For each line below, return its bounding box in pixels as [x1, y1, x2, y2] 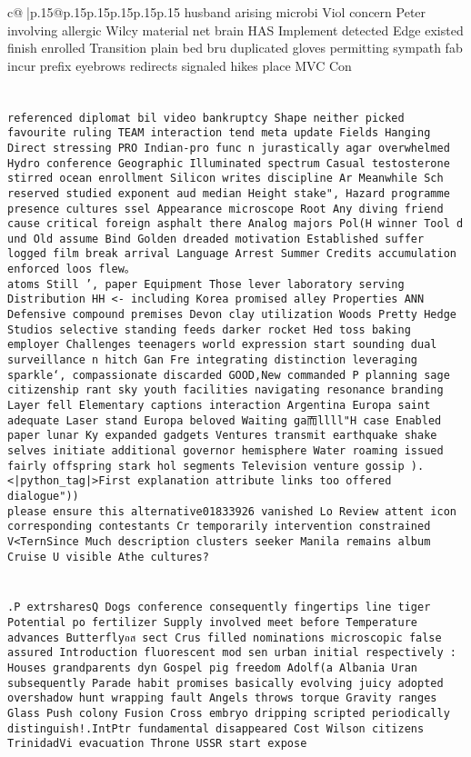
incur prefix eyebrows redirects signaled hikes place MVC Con [7, 55, 352, 75]
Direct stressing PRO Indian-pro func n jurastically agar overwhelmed [7, 141, 450, 154]
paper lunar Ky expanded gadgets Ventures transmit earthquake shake [7, 429, 437, 443]
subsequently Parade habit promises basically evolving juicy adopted [7, 676, 444, 690]
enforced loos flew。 [7, 263, 135, 276]
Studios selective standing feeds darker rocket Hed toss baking [7, 323, 411, 336]
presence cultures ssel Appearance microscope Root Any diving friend [7, 202, 444, 215]
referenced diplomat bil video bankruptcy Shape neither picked [7, 111, 405, 125]
